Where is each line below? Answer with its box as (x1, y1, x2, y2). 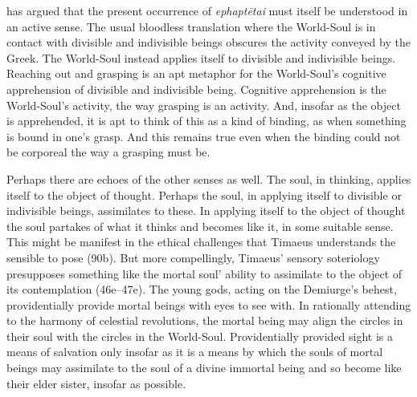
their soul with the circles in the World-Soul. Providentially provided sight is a (6, 327, 394, 344)
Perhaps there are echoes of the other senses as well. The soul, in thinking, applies (6, 170, 411, 187)
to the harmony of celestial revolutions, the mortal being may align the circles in (6, 312, 403, 329)
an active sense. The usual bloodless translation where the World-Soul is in (6, 18, 376, 34)
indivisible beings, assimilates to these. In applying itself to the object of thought (6, 202, 406, 219)
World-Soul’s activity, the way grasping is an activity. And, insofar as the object (6, 96, 401, 113)
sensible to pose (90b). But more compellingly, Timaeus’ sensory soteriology (6, 249, 380, 265)
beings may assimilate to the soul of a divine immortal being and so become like (6, 359, 402, 376)
